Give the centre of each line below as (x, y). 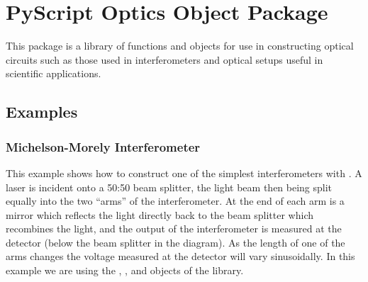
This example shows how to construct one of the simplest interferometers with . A (184, 173)
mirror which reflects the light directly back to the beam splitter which (160, 214)
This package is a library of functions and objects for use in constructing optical (180, 46)
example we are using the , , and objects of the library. (125, 270)
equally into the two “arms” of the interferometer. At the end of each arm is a (175, 201)
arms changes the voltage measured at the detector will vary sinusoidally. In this (180, 256)
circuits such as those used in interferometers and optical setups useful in (165, 59)
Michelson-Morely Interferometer (103, 146)
